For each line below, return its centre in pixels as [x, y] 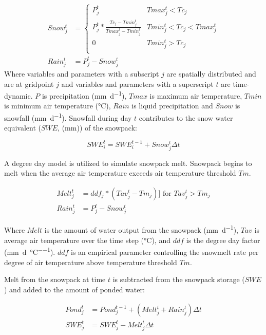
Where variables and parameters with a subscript [82, 73]
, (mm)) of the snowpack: [97, 128]
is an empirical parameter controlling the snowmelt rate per [165, 252]
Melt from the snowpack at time [55, 279]
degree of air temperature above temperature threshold [91, 262]
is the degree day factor [223, 240]
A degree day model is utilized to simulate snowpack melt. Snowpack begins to [128, 163]
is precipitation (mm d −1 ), [84, 95]
